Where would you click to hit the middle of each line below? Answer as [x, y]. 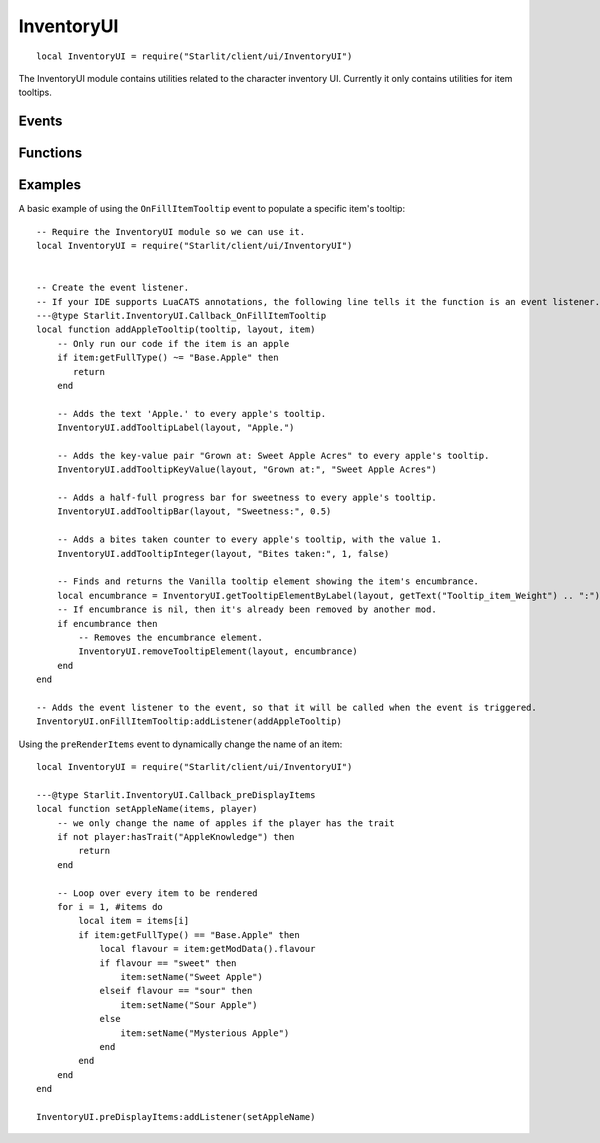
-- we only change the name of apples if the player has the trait [225, 823]
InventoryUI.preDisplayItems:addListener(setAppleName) [176, 1116]
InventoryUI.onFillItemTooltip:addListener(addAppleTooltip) [189, 721]
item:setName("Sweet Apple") [192, 976]
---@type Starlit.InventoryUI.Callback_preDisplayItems [176, 794]
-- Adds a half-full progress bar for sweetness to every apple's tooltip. [246, 498]
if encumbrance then [107, 623]
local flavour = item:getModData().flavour [207, 949]
